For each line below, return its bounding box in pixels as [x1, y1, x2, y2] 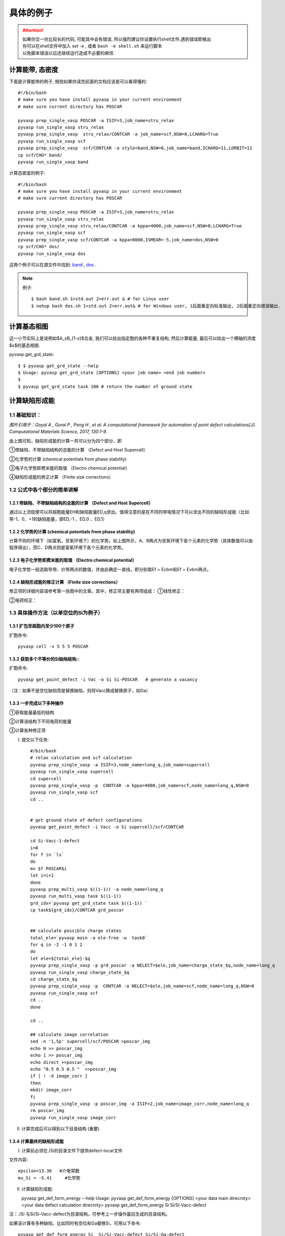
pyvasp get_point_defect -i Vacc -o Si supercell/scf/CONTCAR [30, 824, 184, 830]
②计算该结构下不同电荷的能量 [9, 718, 72, 724]
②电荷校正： [9, 597, 37, 603]
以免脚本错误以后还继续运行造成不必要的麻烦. [22, 50, 115, 56]
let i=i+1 [30, 873, 54, 879]
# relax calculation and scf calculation [30, 755, 132, 761]
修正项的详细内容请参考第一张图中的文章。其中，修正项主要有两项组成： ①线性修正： [9, 588, 185, 594]
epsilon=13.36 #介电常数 [18, 1168, 80, 1174]
